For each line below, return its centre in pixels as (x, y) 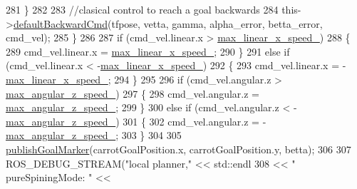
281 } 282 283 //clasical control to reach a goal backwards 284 (142, 9)
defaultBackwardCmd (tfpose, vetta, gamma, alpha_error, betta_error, (168, 23)
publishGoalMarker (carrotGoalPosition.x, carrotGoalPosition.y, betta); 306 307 (178, 149)
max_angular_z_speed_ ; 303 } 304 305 (94, 135)
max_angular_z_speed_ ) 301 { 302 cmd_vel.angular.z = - (136, 121)
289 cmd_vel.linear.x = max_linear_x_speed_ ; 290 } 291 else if (148, 51)
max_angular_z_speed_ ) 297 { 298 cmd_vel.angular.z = (133, 93)
